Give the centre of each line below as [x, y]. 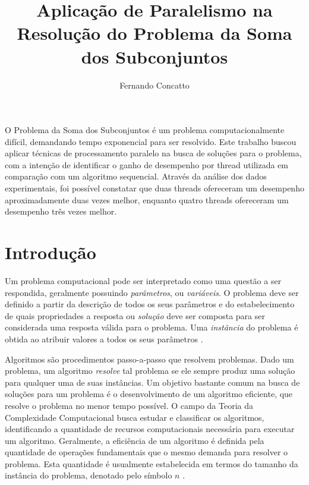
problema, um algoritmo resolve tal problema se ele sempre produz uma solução [150, 371]
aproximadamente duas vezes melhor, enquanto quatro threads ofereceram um [147, 199]
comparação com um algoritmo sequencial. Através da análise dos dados [136, 176]
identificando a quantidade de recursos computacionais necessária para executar [150, 429]
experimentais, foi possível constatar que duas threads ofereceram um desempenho [154, 188]
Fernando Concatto [154, 85]
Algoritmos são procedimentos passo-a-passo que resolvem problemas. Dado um [149, 359]
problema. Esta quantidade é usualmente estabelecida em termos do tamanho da [152, 463]
